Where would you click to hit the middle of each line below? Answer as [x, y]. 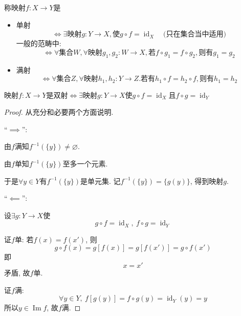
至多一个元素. [85, 163]
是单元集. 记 [100, 181]
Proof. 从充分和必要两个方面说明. [59, 112]
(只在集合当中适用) [195, 35]
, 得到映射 [207, 181]
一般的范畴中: [39, 43]
